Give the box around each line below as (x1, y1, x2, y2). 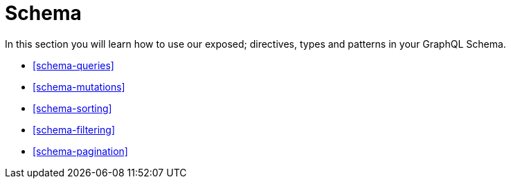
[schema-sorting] (33, 102, 112, 114)
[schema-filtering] (33, 123, 116, 136)
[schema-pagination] (33, 145, 128, 157)
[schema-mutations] (33, 80, 125, 93)
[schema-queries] (33, 59, 114, 71)
